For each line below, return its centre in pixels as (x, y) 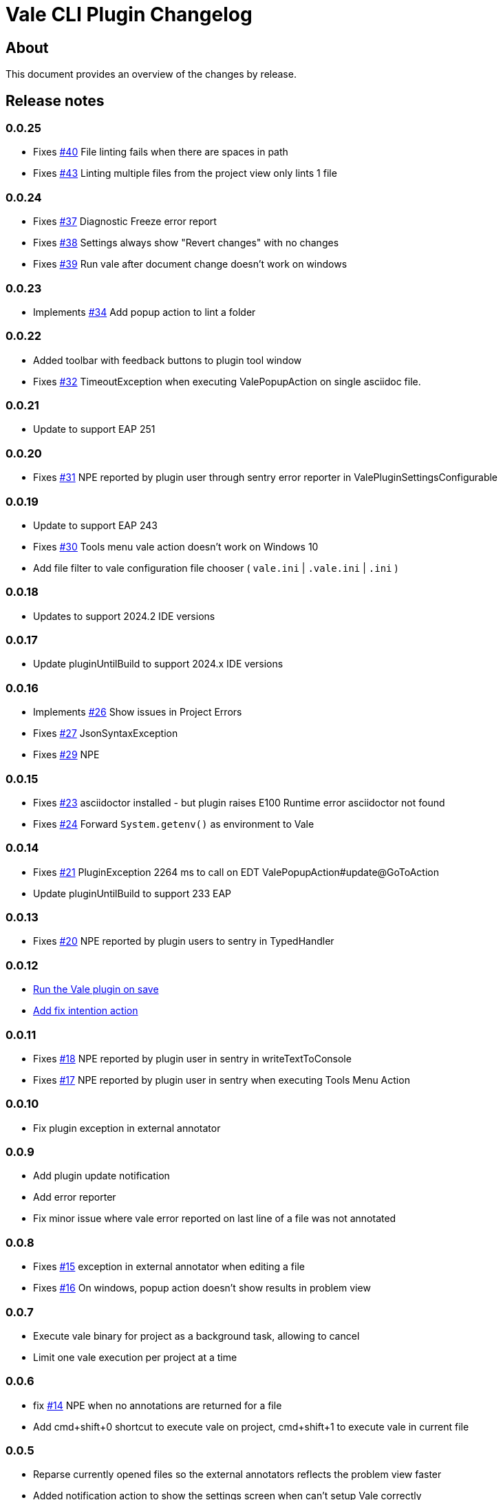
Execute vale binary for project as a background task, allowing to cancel (196, 1336)
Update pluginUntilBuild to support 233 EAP (132, 893)
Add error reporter (75, 1197)
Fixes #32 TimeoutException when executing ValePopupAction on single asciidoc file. (227, 381)
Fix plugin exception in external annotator (127, 1128)
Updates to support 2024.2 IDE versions (124, 616)
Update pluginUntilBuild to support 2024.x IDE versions (158, 664)
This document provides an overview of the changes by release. (151, 74)
